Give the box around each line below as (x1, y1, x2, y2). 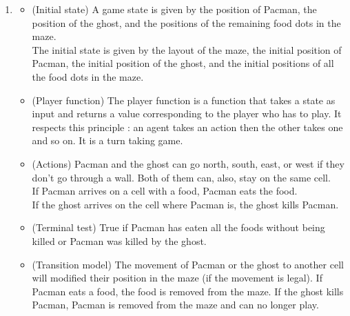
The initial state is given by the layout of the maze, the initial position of (32, 42, 342, 57)
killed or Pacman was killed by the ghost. (32, 233, 207, 248)
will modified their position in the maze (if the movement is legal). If (32, 270, 322, 285)
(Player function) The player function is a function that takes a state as (32, 92, 336, 107)
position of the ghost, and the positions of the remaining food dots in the (32, 15, 341, 30)
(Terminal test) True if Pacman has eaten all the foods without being (32, 220, 325, 235)
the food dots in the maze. (32, 69, 144, 83)
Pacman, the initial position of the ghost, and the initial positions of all (32, 56, 334, 70)
